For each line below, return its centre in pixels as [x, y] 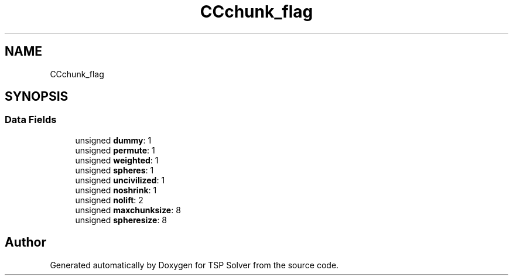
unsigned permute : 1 [115, 150]
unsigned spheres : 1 [114, 170]
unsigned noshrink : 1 [116, 190]
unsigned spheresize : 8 [121, 220]
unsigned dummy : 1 [113, 140]
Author [25, 243]
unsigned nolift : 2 [109, 200]
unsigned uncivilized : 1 [120, 180]
